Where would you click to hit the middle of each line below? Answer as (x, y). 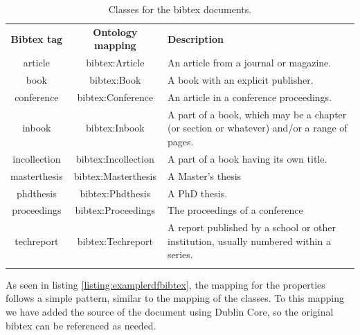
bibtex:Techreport (115, 241)
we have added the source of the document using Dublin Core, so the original (170, 311)
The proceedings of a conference (235, 210)
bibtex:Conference (115, 97)
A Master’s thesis (204, 175)
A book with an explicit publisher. (240, 80)
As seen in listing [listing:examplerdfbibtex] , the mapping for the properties (165, 284)
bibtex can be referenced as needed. (81, 325)
